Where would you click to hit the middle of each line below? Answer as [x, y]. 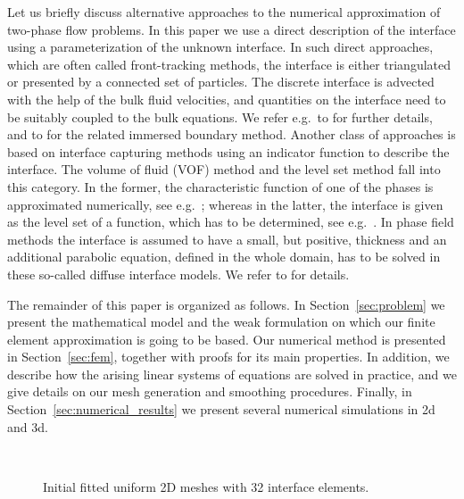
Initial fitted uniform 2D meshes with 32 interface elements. [206, 486]
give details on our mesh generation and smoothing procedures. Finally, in [210, 391]
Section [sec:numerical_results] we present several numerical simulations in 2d [221, 409]
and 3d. [28, 426]
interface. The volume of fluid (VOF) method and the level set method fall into [224, 169]
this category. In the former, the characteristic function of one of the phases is [220, 186]
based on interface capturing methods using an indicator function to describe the [228, 151]
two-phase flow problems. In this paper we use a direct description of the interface [232, 29]
